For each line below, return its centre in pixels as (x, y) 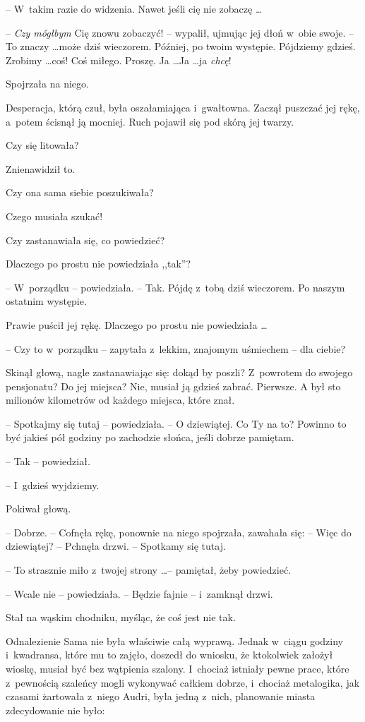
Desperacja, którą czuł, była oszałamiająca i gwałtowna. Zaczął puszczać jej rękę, (183, 107)
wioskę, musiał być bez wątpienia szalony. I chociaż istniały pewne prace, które (178, 668)
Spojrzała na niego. (47, 84)
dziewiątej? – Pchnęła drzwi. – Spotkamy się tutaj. (116, 546)
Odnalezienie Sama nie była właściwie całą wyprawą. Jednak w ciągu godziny (174, 640)
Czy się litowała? (42, 145)
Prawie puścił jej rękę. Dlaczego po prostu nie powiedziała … (137, 324)
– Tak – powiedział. (48, 461)
